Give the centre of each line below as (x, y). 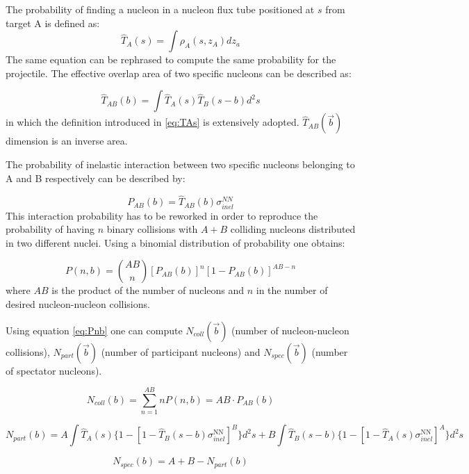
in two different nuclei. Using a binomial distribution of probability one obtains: (175, 242)
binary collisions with (152, 229)
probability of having (50, 229)
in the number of (292, 290)
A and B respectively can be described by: (96, 178)
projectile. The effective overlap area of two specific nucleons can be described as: (179, 73)
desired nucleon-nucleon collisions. (78, 303)
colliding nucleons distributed (293, 229)
